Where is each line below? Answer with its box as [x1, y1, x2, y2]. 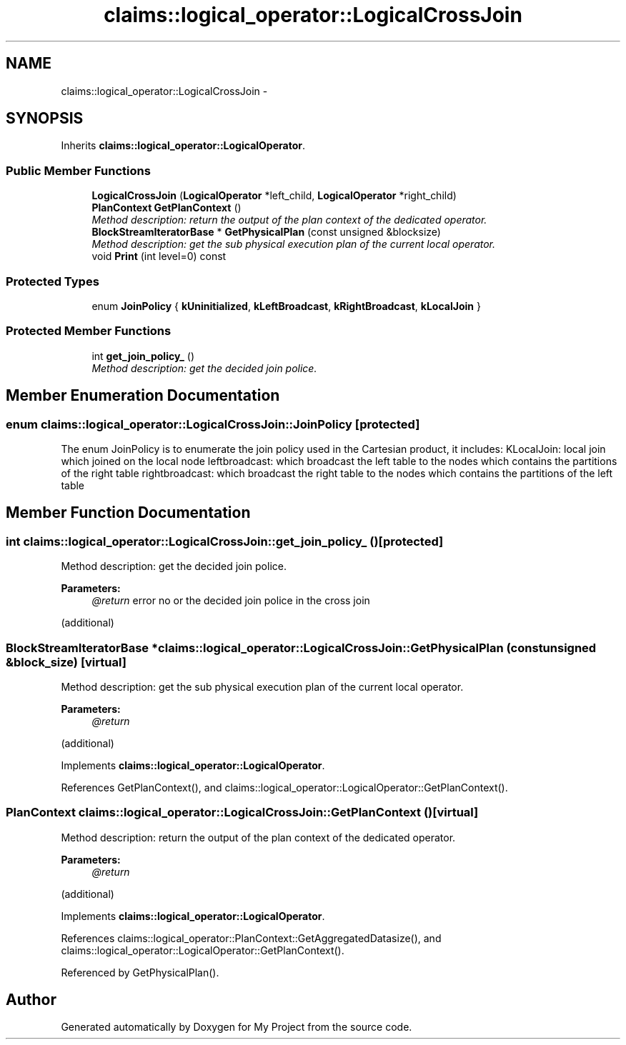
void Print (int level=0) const [91, 250, 227, 263]
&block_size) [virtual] [6, 654, 126, 669]
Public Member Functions [6, 163, 151, 178]
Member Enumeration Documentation [6, 386, 280, 405]
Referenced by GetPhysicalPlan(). [61, 966, 219, 979]
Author [6, 991, 56, 1009]
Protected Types [6, 274, 99, 289]
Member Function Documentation [6, 504, 251, 522]
